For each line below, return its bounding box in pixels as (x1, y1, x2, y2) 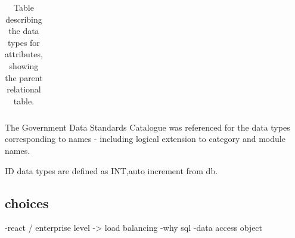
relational (7, 83, 41, 95)
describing (5, 13, 42, 25)
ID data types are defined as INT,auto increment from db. (5, 164, 218, 177)
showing (9, 59, 39, 72)
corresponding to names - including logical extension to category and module (5, 132, 285, 145)
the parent (5, 71, 43, 84)
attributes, (5, 48, 43, 60)
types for (8, 36, 40, 48)
